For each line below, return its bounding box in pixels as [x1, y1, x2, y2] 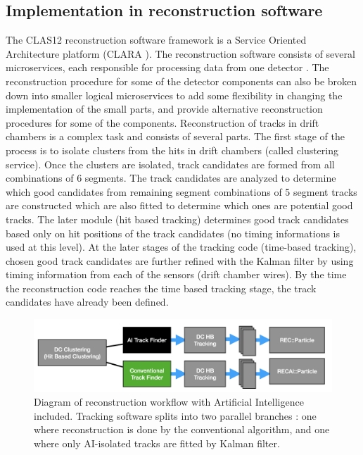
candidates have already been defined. [6, 294, 169, 309]
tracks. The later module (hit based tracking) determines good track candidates [6, 211, 349, 226]
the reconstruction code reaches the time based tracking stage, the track [6, 280, 317, 295]
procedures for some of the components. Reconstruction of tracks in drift [6, 115, 319, 130]
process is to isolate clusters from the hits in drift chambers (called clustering [6, 142, 339, 157]
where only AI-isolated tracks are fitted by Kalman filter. [34, 436, 280, 451]
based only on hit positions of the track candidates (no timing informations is [6, 225, 340, 240]
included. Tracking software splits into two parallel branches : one [34, 408, 317, 423]
